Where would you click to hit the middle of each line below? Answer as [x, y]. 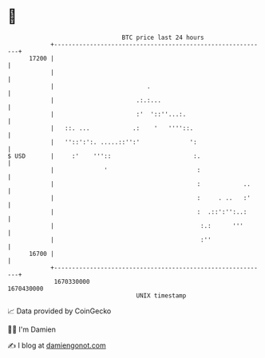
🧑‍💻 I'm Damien [32, 329]
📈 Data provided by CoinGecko [59, 311]
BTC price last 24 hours [163, 37]
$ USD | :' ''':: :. [104, 156]
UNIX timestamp [161, 295]
